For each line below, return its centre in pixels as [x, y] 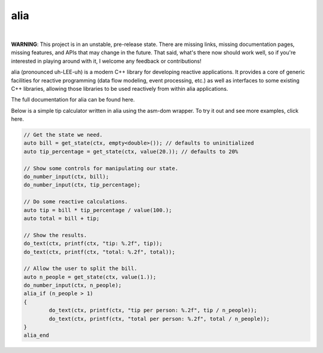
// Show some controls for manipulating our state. [101, 168]
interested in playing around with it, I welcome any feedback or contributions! [106, 61]
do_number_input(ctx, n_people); [73, 286]
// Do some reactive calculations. [76, 202]
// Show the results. [55, 235]
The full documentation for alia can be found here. [73, 100]
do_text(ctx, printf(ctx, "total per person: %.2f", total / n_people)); [159, 319]
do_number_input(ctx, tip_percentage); [82, 185]
